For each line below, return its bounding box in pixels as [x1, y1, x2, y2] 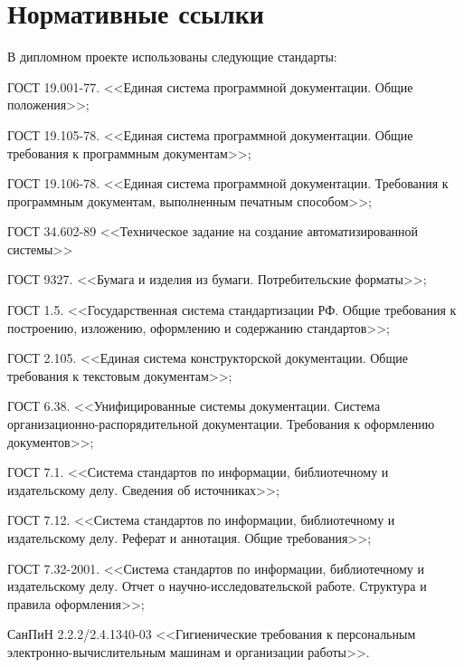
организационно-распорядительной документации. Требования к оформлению [7, 414, 435, 434]
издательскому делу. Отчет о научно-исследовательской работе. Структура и [7, 576, 427, 596]
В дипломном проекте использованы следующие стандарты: [7, 47, 337, 66]
